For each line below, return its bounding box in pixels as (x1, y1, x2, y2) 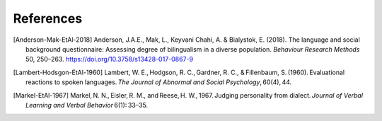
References (13, 11, 83, 26)
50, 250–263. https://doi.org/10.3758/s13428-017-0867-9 (25, 55, 194, 64)
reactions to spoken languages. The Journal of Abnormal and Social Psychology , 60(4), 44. (25, 78, 292, 86)
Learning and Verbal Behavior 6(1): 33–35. (25, 100, 149, 109)
